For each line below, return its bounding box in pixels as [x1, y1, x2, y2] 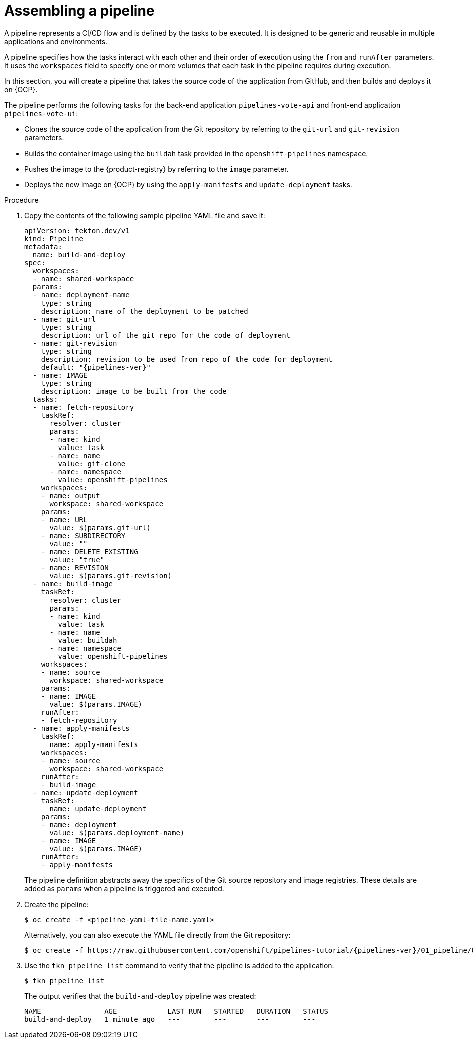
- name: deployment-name [32, 290, 130, 299]
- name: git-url [32, 315, 96, 323]
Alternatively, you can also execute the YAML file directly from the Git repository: [24, 930, 291, 939]
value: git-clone [58, 459, 126, 468]
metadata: [24, 242, 62, 251]
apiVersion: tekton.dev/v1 [24, 226, 130, 235]
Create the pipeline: [24, 900, 89, 909]
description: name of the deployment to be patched [41, 307, 248, 315]
